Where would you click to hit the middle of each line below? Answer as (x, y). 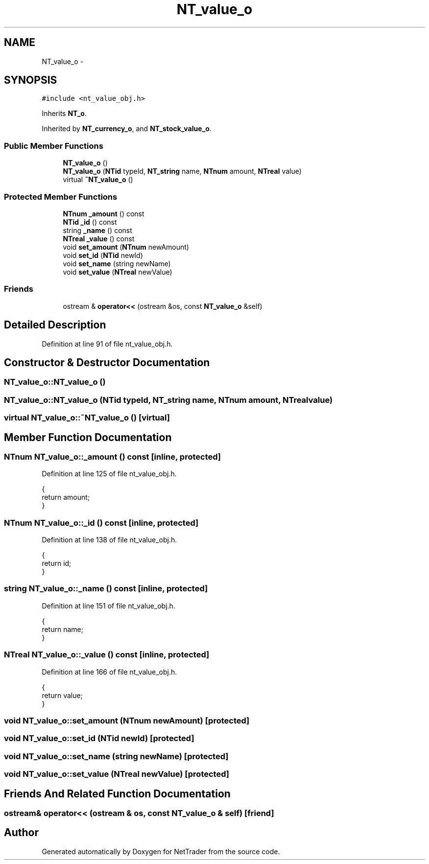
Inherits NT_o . (64, 114)
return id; (57, 563)
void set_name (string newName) (117, 263)
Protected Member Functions (61, 197)
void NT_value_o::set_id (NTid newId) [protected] (99, 738)
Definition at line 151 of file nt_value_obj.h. (108, 606)
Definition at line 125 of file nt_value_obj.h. (109, 474)
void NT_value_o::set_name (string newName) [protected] (116, 756)
